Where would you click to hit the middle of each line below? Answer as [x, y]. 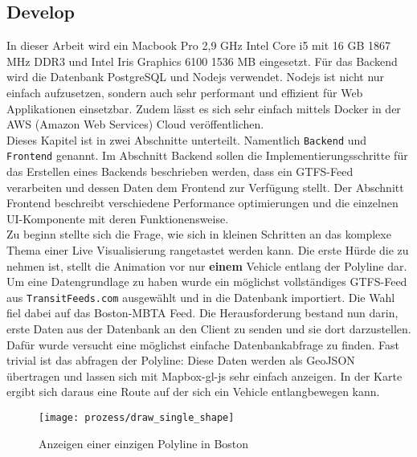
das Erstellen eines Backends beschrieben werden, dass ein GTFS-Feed [180, 171]
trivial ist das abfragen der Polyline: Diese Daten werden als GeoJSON [181, 360]
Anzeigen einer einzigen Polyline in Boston [144, 443]
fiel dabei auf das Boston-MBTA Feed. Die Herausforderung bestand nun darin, [202, 313]
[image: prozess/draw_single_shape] [137, 418]
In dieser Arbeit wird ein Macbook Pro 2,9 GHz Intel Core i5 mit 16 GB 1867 [199, 45]
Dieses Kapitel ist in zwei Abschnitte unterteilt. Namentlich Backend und [187, 139]
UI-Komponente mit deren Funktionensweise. [118, 218]
